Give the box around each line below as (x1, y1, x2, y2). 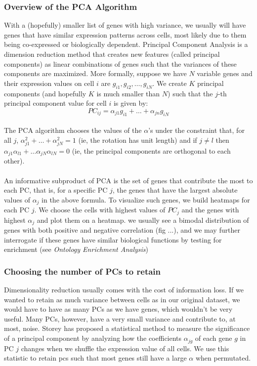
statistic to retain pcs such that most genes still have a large (4, 353, 187, 363)
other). (4, 156, 25, 166)
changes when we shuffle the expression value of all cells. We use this (21, 343, 229, 353)
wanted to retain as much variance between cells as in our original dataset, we (4, 294, 240, 304)
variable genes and (197, 68, 253, 79)
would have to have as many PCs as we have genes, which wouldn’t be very (4, 304, 233, 314)
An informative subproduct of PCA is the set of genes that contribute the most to (4, 175, 253, 185)
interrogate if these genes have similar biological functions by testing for (4, 234, 222, 244)
